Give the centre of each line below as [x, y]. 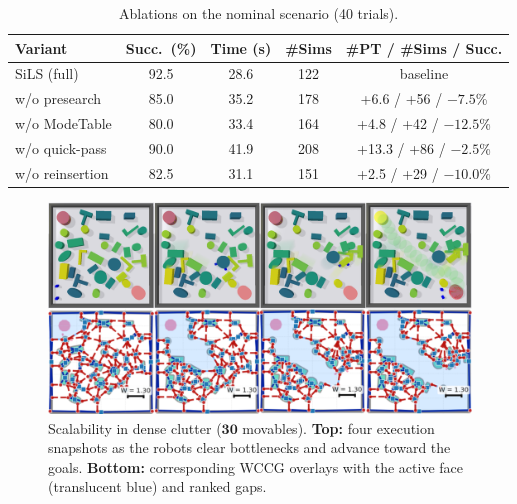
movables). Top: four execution [338, 427]
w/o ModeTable [63, 123]
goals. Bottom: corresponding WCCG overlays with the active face [255, 466]
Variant [41, 47]
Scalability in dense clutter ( [135, 427]
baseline [424, 73]
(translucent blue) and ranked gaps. [157, 486]
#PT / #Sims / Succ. [424, 47]
